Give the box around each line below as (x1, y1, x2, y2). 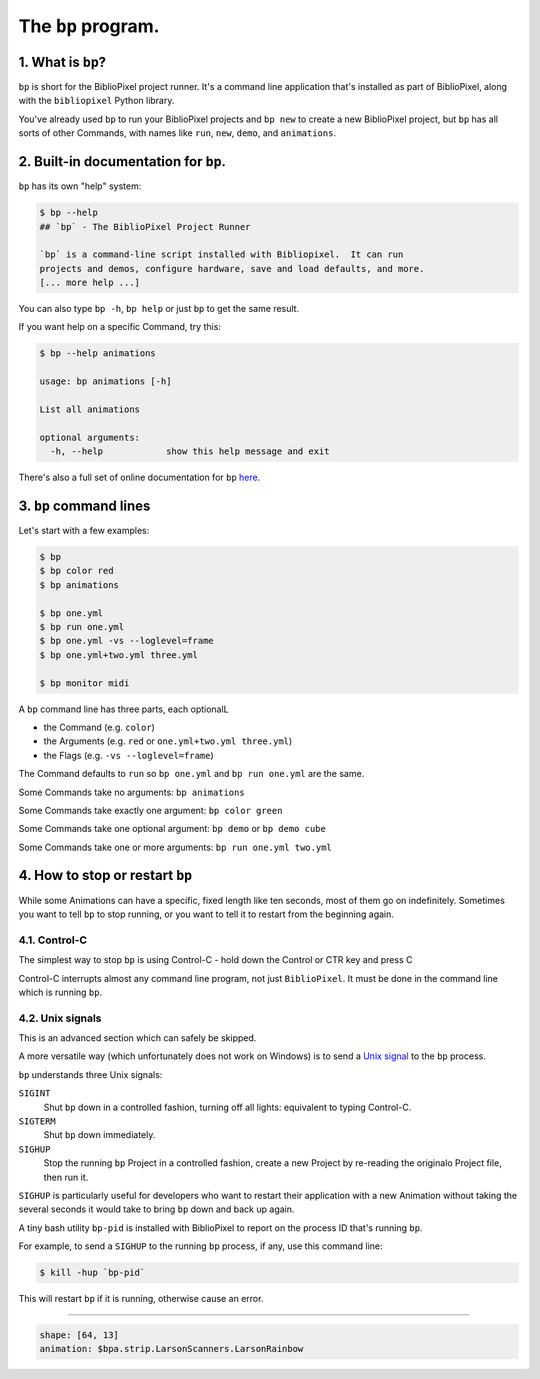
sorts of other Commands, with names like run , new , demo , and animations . (18, 127, 337, 139)
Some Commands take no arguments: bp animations (18, 786, 245, 798)
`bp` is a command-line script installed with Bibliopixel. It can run (39, 249, 404, 260)
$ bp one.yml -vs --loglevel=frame (39, 635, 214, 647)
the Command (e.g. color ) (43, 721, 155, 733)
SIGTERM (18, 1115, 57, 1127)
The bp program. (18, 15, 160, 37)
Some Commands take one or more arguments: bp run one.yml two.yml (18, 841, 332, 853)
